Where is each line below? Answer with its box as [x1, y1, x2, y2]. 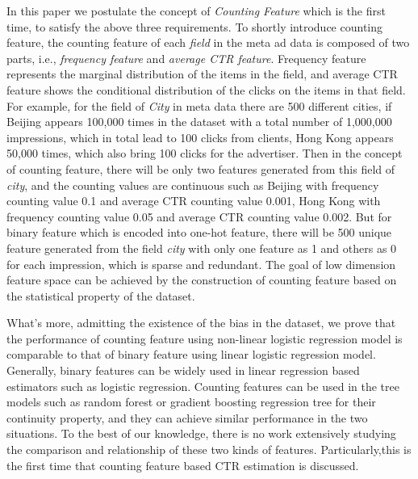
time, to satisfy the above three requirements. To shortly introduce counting [6, 18, 383, 35]
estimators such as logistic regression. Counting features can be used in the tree [6, 377, 399, 394]
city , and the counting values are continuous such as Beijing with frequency [6, 176, 379, 193]
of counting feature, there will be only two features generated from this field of [6, 160, 395, 177]
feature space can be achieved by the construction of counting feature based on [6, 271, 397, 288]
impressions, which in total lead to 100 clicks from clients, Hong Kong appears [6, 128, 394, 145]
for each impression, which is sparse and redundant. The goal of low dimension [6, 255, 396, 272]
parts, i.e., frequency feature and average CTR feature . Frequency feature [6, 49, 366, 66]
